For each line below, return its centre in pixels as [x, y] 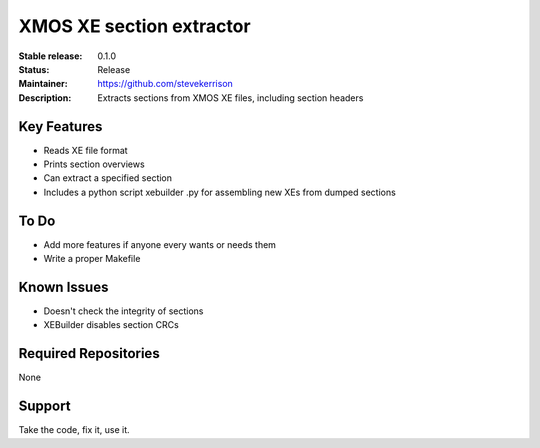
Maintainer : [43, 84]
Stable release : [50, 56]
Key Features [60, 126]
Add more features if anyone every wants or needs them [160, 244]
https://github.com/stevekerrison [165, 84]
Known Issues [63, 286]
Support [44, 406]
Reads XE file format [86, 150]
